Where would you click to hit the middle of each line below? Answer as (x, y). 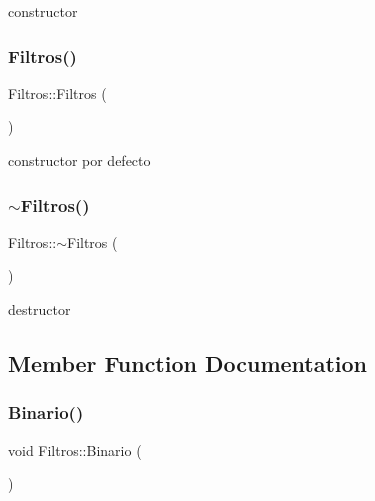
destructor (39, 309)
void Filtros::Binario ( (75, 449)
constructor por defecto (79, 160)
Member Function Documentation (188, 362)
